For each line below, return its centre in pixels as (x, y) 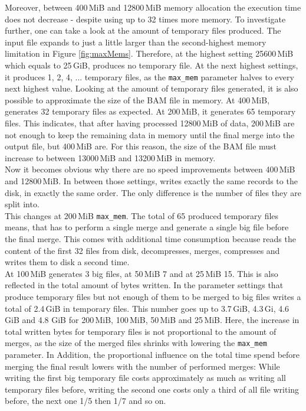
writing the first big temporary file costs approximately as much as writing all (146, 378)
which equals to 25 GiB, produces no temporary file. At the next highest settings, (152, 65)
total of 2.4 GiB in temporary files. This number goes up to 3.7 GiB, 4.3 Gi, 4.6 (147, 308)
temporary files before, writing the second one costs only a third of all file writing (152, 389)
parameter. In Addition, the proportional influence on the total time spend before (152, 354)
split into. (22, 204)
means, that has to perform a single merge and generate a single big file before (147, 227)
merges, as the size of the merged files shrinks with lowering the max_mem (136, 343)
